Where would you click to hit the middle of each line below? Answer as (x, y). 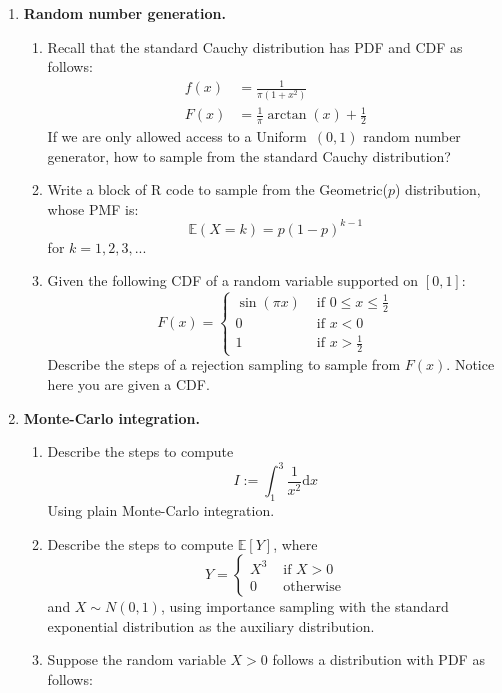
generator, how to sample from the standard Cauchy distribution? (249, 155)
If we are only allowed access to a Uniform (177, 136)
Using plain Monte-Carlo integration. (161, 510)
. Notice (470, 364)
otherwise (312, 586)
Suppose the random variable (136, 659)
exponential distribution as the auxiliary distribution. (211, 625)
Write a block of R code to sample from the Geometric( (217, 189)
